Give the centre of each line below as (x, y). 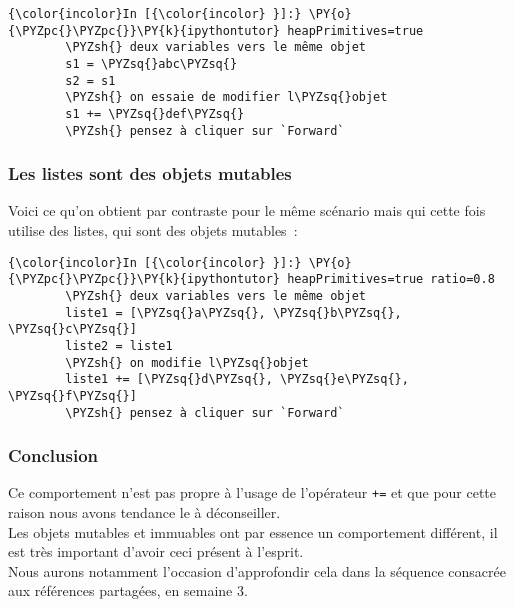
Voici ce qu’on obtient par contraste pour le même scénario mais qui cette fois (247, 210)
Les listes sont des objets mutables (150, 173)
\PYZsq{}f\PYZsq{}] (72, 395)
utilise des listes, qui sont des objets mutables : (153, 230)
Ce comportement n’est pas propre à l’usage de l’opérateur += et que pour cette (252, 492)
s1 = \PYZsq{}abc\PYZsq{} (151, 63)
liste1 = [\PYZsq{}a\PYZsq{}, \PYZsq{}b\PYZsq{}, (233, 312)
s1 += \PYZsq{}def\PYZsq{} (155, 113)
